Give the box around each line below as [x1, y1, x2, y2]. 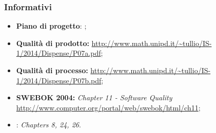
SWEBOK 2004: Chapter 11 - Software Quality [16, 92, 172, 103]
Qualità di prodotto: [16, 37, 89, 48]
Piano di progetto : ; [16, 20, 87, 31]
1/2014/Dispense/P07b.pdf [16, 75, 102, 85]
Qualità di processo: [16, 65, 88, 75]
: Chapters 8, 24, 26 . [16, 119, 81, 130]
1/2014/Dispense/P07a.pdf [16, 48, 101, 58]
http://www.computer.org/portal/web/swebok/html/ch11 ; [16, 102, 201, 113]
